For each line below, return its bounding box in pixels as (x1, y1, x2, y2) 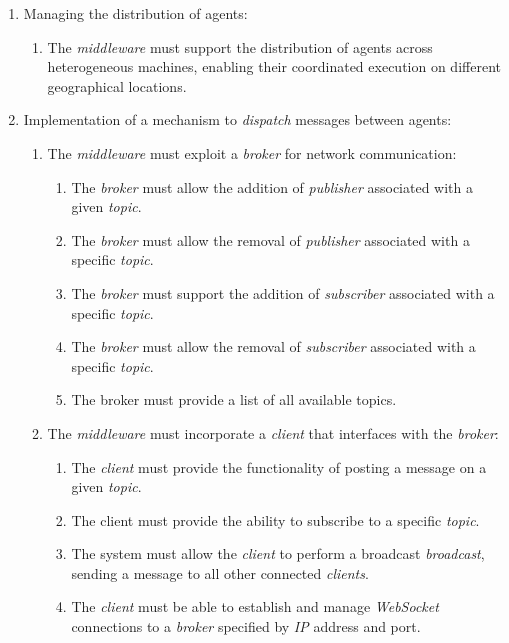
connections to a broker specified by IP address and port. (71, 616, 421, 637)
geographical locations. (47, 75, 187, 96)
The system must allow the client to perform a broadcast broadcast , (71, 543, 485, 564)
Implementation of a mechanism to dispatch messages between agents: (23, 109, 452, 130)
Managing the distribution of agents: (23, 3, 248, 23)
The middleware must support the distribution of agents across (47, 36, 433, 57)
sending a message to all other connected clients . (71, 562, 369, 583)
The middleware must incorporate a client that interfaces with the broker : (47, 422, 499, 443)
